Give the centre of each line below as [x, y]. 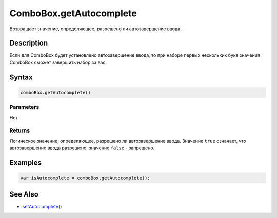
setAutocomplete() [42, 206]
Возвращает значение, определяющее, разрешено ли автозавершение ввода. [95, 29]
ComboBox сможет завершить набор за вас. [58, 62]
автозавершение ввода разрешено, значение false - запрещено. [82, 148]
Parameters [24, 107]
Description [29, 43]
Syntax [21, 77]
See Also [24, 194]
